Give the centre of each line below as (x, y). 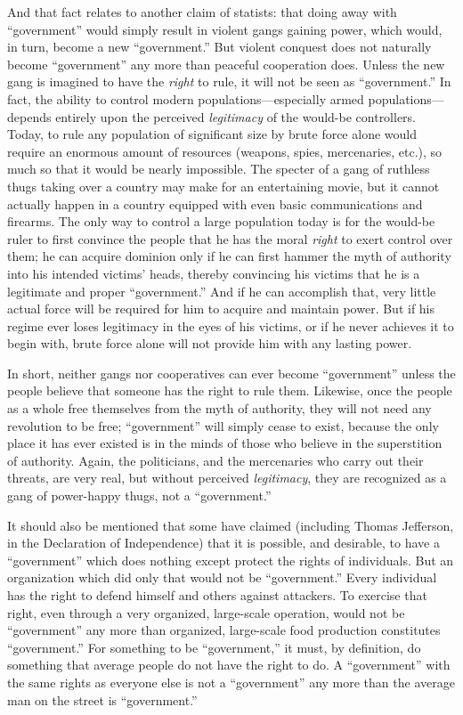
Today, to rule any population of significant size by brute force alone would (212, 134)
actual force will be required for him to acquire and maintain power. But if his (221, 309)
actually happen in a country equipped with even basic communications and (215, 203)
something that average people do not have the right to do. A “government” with (229, 665)
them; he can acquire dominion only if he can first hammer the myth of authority (229, 256)
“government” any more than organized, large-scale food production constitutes (224, 630)
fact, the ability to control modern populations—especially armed (186, 98)
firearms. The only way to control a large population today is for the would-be (221, 221)
